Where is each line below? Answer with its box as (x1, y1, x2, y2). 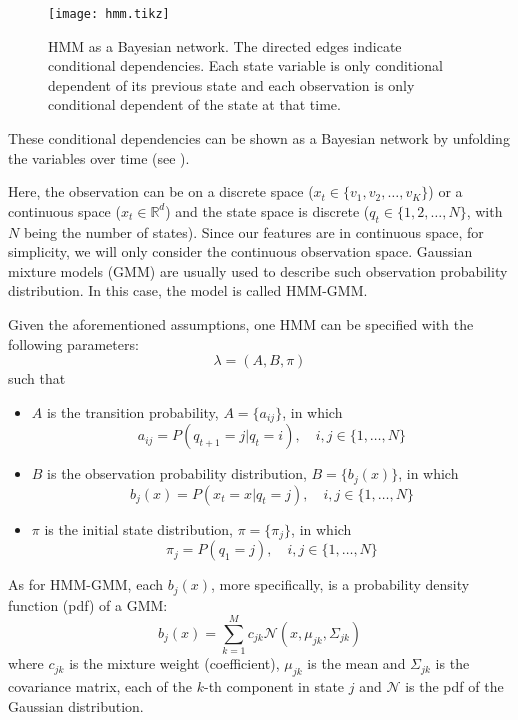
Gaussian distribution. (8, 695, 144, 716)
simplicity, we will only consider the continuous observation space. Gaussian (8, 241, 473, 262)
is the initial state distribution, (44, 518, 233, 539)
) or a (428, 181, 463, 202)
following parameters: (8, 333, 139, 354)
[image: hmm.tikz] (48, 7, 170, 21)
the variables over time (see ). (8, 147, 190, 168)
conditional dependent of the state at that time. (48, 94, 341, 115)
